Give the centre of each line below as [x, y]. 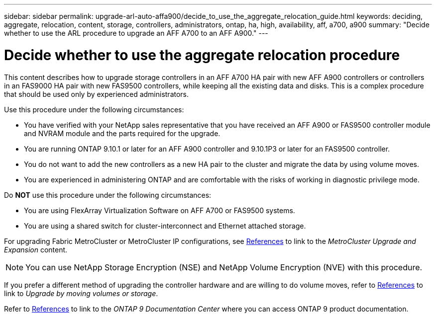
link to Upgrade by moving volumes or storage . [81, 293]
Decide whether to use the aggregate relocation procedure [202, 55]
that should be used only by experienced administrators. [97, 94]
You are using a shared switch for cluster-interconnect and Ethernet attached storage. [165, 226]
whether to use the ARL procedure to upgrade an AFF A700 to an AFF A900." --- [136, 33]
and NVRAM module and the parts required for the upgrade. [122, 133]
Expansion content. [36, 249]
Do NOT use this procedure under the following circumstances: [108, 195]
